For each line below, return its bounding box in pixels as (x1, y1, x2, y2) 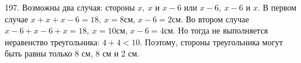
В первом (263, 1, 297, 13)
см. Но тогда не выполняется (164, 24, 268, 37)
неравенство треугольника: (5, 35, 100, 48)
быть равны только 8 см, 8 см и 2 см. (5, 47, 140, 59)
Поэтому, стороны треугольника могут (145, 35, 283, 48)
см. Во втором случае (171, 12, 249, 25)
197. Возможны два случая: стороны (5, 1, 135, 13)
